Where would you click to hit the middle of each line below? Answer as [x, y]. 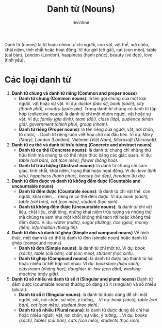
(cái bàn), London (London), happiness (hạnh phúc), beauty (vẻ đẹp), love [79, 55]
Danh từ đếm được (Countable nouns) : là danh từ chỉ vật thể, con [85, 191]
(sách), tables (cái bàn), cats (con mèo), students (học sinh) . [80, 320]
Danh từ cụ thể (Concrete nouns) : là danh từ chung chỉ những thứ [85, 150]
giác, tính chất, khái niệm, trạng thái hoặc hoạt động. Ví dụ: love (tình [88, 171]
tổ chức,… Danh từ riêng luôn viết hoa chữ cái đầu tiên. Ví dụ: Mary [86, 134]
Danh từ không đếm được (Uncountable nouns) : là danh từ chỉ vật [85, 207]
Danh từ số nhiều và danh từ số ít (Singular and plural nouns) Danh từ [82, 279]
